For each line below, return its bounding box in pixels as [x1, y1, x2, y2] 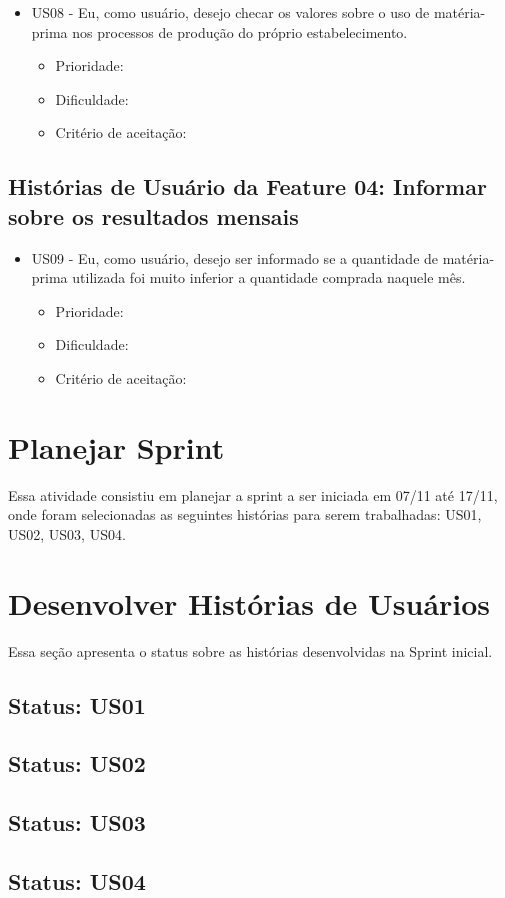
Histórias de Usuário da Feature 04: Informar [8, 171, 487, 202]
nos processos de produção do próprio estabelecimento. [72, 21, 408, 42]
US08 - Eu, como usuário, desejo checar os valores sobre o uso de [31, 2, 430, 22]
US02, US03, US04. [8, 523, 126, 544]
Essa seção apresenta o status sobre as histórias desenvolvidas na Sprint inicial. [8, 640, 493, 661]
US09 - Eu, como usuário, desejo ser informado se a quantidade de [31, 247, 439, 268]
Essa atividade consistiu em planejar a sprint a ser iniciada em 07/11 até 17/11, [8, 484, 498, 505]
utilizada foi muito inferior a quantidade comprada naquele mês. [72, 267, 466, 288]
